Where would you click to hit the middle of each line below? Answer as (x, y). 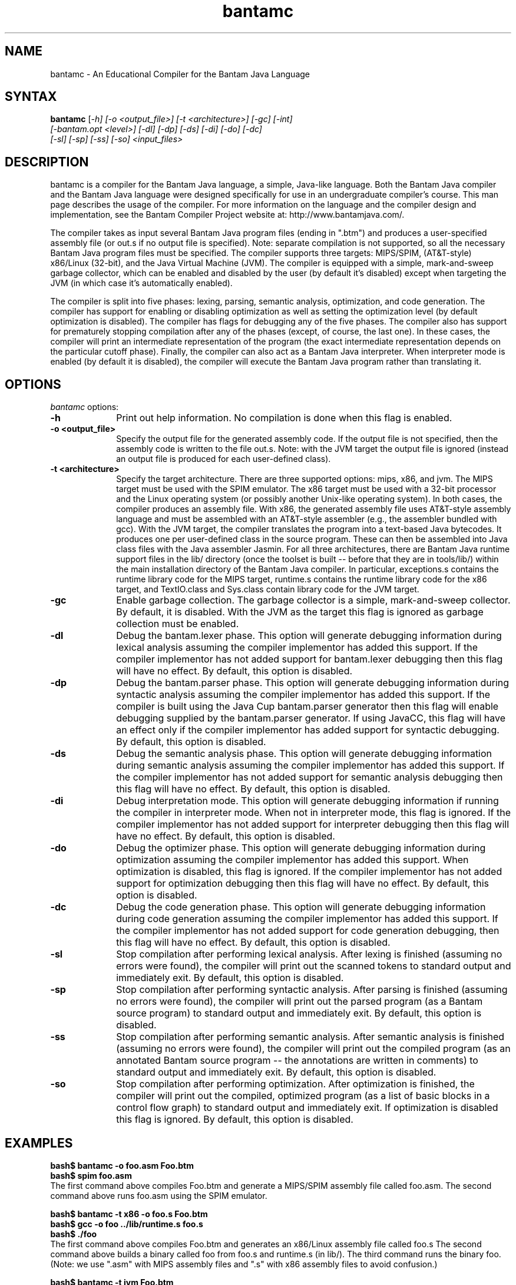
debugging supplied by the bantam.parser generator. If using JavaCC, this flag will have (311, 718)
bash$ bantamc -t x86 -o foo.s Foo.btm (129, 1214)
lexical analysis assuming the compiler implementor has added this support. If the (297, 648)
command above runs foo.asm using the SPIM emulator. (159, 1195)
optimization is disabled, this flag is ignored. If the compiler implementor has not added (309, 872)
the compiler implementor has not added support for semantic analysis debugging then (310, 777)
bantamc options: (85, 407)
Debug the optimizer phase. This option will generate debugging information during (301, 848)
